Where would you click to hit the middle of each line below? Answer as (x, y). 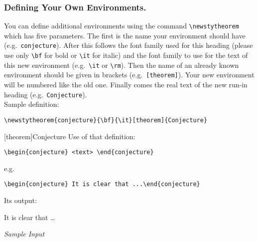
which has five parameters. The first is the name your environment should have (125, 35)
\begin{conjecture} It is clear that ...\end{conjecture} (102, 184)
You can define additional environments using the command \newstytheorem (122, 26)
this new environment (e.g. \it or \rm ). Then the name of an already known (122, 65)
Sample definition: (32, 104)
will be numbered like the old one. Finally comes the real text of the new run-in (126, 85)
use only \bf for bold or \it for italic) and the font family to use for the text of (126, 55)
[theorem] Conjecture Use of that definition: (70, 136)
